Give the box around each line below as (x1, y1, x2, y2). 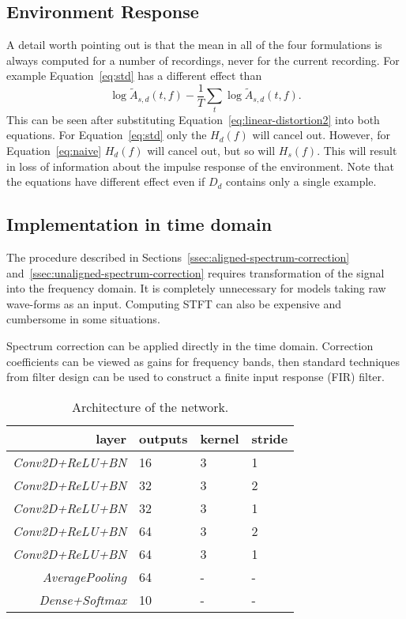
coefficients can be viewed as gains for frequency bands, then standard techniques (6, 353, 400, 369)
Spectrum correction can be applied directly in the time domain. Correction (6, 337, 374, 353)
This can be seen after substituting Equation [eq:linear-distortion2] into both (6, 111, 380, 127)
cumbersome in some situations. (6, 311, 160, 327)
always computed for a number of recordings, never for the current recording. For (6, 51, 400, 68)
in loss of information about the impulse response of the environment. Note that (6, 157, 394, 174)
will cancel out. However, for (252, 126, 390, 143)
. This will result (317, 142, 397, 158)
